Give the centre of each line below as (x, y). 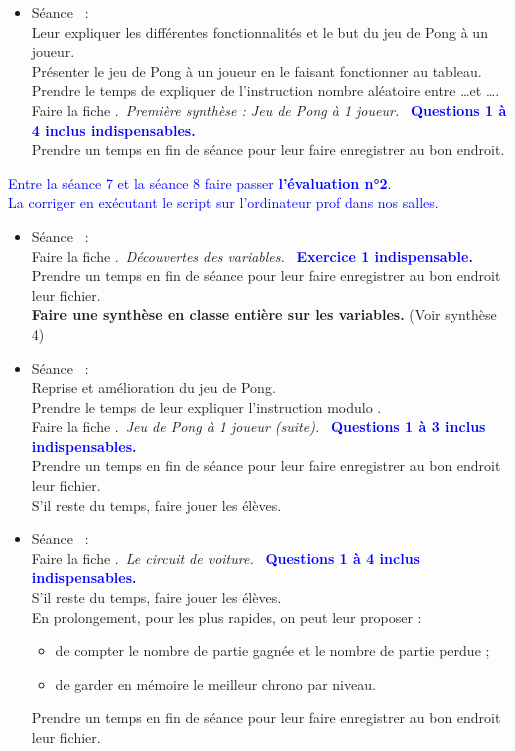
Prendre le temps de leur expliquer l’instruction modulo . (206, 406)
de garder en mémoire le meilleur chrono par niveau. (215, 683)
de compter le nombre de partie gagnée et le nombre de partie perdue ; (272, 650)
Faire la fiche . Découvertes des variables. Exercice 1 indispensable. (252, 255)
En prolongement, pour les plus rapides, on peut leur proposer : (226, 616)
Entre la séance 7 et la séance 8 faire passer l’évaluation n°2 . (200, 182)
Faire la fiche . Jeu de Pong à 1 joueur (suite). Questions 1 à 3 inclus (258, 426)
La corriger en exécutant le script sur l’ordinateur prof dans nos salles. (223, 202)
